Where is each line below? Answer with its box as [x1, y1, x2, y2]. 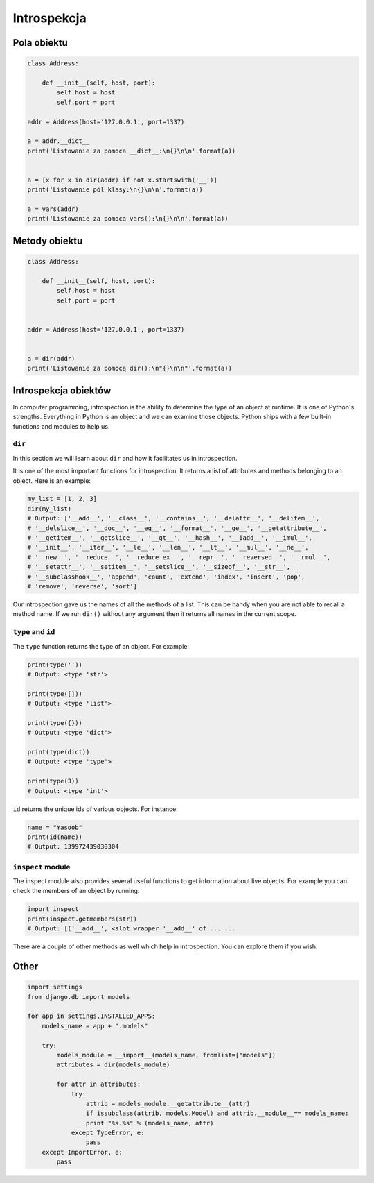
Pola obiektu [12, 37, 69, 49]
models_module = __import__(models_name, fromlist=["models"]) [56, 1051, 276, 1059]
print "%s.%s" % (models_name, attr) [85, 1119, 214, 1127]
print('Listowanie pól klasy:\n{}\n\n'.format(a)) [27, 186, 204, 194]
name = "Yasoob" [27, 823, 83, 831]
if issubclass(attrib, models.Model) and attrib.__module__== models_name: [85, 1109, 349, 1117]
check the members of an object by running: [12, 887, 140, 895]
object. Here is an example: [12, 476, 91, 485]
